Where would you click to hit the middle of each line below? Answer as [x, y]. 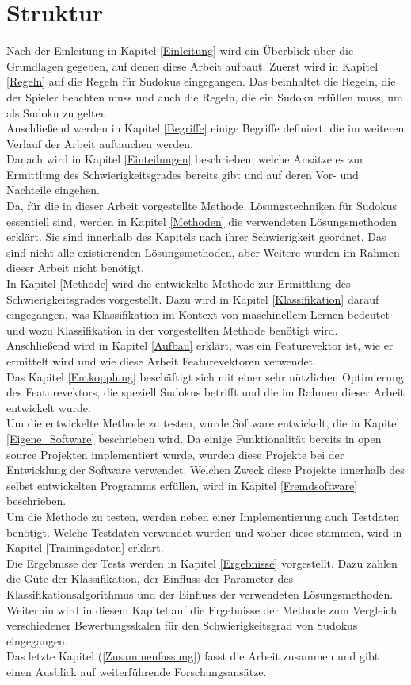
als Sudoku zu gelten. [58, 112]
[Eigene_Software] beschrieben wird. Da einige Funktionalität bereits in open [194, 438]
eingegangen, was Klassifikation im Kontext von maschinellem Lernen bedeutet [198, 314]
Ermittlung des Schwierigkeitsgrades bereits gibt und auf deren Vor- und [183, 174]
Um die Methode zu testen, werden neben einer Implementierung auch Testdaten [203, 516]
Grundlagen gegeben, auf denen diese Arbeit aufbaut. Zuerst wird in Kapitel [192, 65]
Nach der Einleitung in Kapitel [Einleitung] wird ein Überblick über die [180, 50]
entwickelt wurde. [49, 407]
